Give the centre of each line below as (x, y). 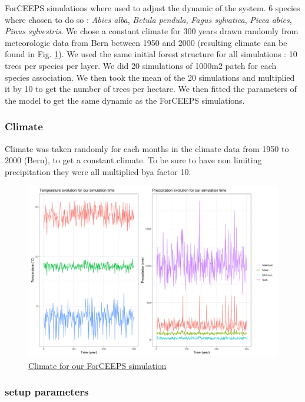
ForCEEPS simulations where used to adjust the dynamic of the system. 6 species (152, 8)
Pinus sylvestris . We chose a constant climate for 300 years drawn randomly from (152, 31)
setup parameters (47, 392)
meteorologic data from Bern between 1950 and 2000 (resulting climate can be (146, 42)
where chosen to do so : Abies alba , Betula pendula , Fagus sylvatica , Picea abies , (148, 19)
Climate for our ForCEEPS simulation (97, 365)
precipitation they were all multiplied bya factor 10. (98, 171)
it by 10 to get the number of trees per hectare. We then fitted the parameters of (151, 89)
